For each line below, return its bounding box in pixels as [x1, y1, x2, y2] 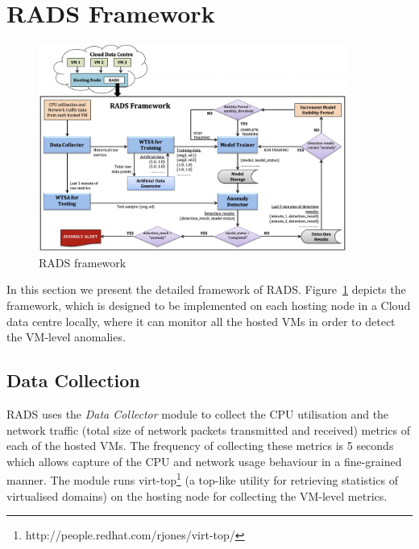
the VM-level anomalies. [6, 328, 126, 345]
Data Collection [6, 368, 140, 393]
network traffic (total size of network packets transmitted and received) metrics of [6, 421, 410, 438]
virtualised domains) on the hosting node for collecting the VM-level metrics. [6, 487, 388, 504]
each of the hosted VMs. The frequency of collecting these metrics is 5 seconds [6, 437, 394, 454]
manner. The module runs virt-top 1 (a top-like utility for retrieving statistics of [6, 469, 398, 489]
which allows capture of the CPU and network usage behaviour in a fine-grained [6, 452, 402, 469]
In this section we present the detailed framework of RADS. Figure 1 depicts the [6, 281, 406, 298]
